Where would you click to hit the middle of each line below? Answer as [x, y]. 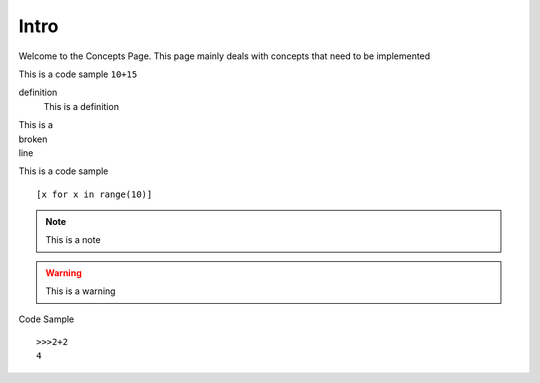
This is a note [73, 240]
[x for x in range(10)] [94, 194]
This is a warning [80, 291]
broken [33, 139]
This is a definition [81, 106]
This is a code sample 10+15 [78, 74]
